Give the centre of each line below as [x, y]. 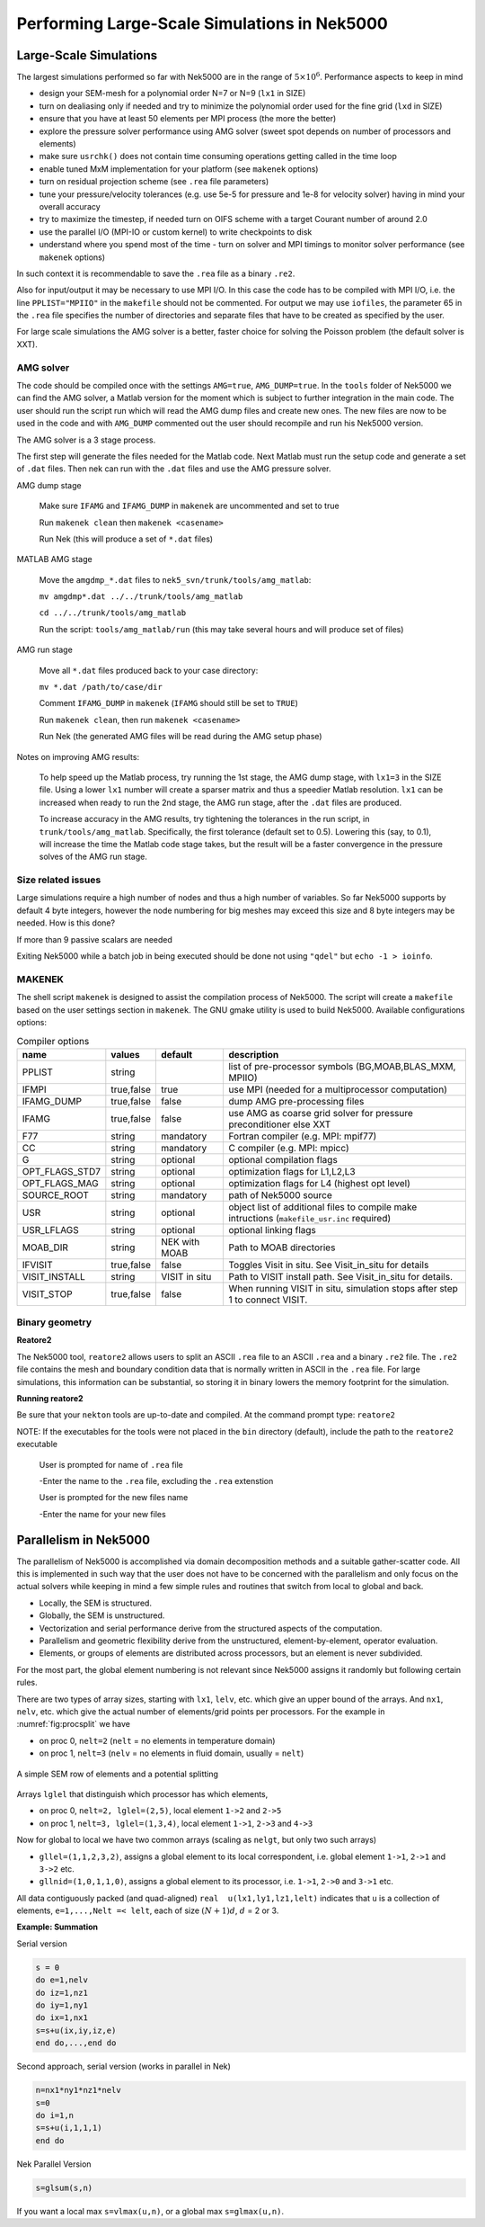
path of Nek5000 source [280, 1194]
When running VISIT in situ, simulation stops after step [343, 1288]
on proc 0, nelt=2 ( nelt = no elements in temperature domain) [157, 1740]
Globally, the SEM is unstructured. [102, 1615]
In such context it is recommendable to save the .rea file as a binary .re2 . [156, 273]
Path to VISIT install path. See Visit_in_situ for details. [341, 1276]
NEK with [180, 1241]
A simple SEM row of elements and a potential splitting [118, 1774]
